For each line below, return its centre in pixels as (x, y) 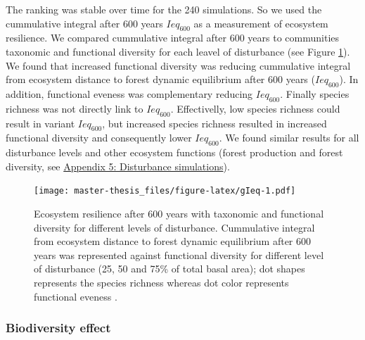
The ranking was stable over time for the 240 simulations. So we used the (164, 9)
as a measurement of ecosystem (261, 23)
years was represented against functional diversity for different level (179, 254)
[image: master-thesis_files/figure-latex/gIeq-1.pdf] (165, 191)
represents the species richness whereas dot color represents (161, 282)
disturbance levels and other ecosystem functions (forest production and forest (174, 152)
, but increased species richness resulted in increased (214, 123)
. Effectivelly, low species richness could (255, 108)
